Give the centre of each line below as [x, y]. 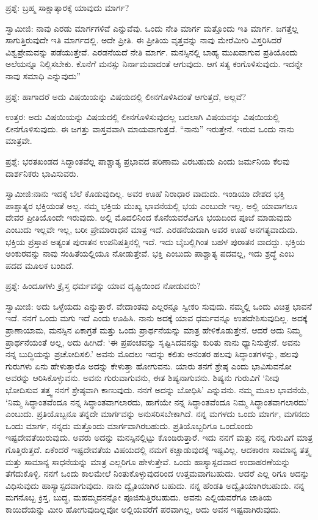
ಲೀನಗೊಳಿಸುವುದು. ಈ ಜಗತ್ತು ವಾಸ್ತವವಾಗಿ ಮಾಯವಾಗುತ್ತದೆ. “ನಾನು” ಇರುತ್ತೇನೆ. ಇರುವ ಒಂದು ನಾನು [150, 128]
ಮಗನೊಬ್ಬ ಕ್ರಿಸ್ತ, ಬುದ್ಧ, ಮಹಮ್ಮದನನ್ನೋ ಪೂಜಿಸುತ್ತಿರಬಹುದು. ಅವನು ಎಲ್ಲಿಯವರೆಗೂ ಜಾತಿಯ [139, 497]
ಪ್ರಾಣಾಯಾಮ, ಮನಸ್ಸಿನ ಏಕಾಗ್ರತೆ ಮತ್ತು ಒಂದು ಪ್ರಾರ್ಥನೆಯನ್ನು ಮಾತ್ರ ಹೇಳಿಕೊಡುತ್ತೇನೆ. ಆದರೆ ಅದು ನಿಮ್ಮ [154, 330]
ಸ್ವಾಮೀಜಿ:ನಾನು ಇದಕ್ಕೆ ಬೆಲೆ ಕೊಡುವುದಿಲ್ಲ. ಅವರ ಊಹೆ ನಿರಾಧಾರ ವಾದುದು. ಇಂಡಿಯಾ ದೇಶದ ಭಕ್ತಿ [145, 194]
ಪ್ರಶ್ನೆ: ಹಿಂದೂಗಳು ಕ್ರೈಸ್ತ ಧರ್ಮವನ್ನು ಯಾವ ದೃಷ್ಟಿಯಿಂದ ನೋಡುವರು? [103, 286]
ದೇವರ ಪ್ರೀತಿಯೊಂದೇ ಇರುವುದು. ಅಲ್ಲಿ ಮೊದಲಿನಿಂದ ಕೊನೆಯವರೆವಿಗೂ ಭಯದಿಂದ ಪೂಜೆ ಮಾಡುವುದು [149, 217]
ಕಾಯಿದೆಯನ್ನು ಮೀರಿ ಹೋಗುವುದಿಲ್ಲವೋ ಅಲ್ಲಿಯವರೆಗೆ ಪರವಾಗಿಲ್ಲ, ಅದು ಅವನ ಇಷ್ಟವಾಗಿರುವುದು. [143, 509]
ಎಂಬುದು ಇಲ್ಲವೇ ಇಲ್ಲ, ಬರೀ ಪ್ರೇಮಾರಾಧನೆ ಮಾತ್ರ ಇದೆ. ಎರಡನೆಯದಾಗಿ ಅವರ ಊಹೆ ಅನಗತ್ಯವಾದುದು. [152, 229]
